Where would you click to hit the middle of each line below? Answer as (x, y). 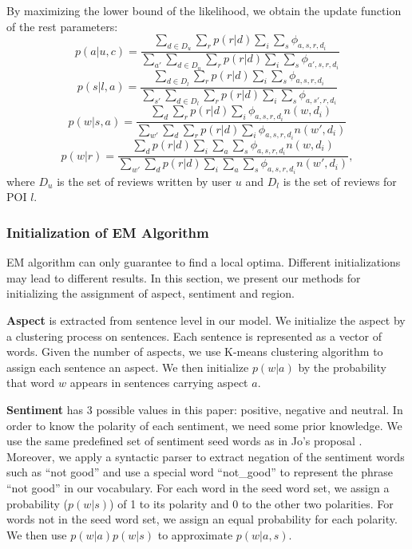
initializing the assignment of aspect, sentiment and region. (151, 293)
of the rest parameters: (62, 26)
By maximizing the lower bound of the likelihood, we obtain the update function (204, 10)
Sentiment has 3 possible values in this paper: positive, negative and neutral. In (205, 410)
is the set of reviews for (340, 181)
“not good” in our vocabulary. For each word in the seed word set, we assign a (198, 488)
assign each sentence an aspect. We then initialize (128, 367)
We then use (37, 534)
